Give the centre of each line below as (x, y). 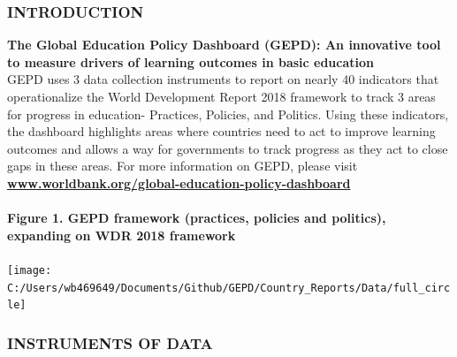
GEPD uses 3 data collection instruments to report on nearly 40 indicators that (223, 79)
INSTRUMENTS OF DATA (110, 342)
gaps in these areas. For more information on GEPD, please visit (183, 166)
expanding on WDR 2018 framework (122, 235)
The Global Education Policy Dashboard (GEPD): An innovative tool (224, 45)
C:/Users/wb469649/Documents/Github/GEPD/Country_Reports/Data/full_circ (229, 288)
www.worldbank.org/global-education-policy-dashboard (179, 182)
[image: (30, 270)
